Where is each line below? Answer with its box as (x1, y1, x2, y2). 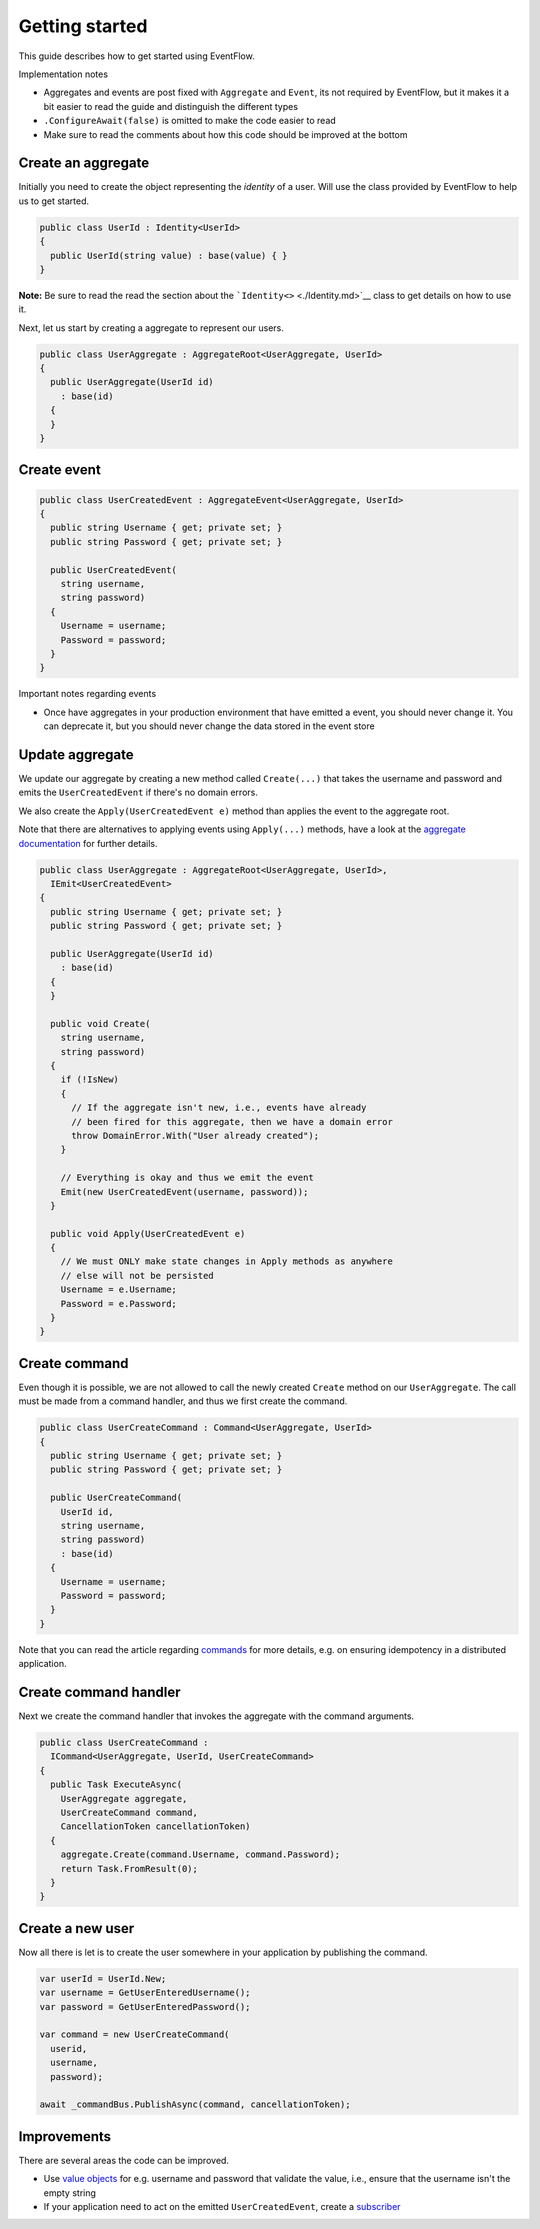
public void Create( (50, 1018, 151, 1029)
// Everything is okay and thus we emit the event (60, 1172, 314, 1184)
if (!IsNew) (60, 1074, 120, 1085)
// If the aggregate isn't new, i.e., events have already (71, 1102, 367, 1114)
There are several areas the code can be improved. (18, 2154, 230, 2166)
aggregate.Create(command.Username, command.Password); (60, 1849, 341, 1860)
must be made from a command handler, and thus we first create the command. (18, 1395, 348, 1407)
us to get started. (18, 195, 90, 207)
